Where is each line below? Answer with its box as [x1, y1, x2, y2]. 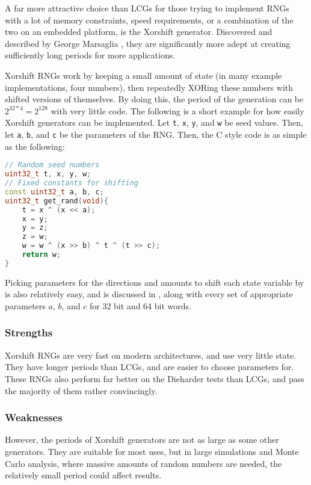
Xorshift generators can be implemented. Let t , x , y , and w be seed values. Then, [5, 116, 303, 129]
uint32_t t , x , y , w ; [5, 170, 91, 179]
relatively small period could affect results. [5, 469, 162, 481]
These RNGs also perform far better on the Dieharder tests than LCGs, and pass [5, 372, 304, 385]
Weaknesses [5, 410, 63, 425]
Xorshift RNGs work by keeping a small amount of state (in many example [5, 69, 282, 81]
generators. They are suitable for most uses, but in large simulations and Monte [5, 445, 299, 457]
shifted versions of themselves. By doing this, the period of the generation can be [5, 93, 304, 105]
